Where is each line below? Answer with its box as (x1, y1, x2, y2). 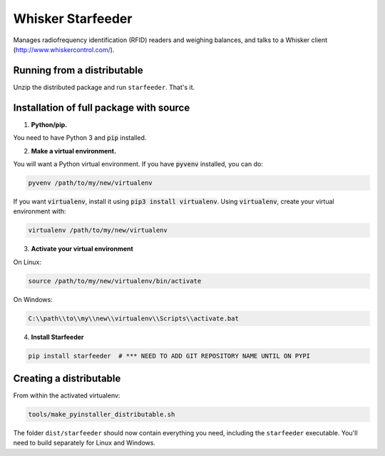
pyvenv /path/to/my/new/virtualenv (28, 178, 153, 187)
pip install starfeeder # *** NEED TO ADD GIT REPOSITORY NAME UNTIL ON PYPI (28, 352, 310, 360)
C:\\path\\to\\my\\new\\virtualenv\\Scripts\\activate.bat (28, 314, 239, 323)
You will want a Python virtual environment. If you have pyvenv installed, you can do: (13, 159, 263, 168)
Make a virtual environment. (31, 146, 117, 155)
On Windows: (13, 295, 53, 303)
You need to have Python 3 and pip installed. (13, 133, 147, 142)
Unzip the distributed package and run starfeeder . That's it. (13, 83, 195, 91)
